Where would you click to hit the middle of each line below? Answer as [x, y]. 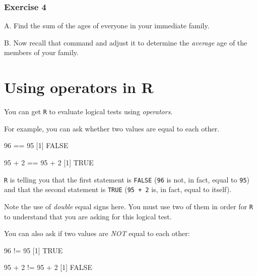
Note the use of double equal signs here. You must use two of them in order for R [128, 206]
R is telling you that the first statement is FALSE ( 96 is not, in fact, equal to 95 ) [127, 179]
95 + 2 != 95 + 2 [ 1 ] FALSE [48, 267]
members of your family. [41, 52]
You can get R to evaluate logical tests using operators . [88, 111]
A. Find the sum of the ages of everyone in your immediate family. [107, 26]
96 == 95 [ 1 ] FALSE [36, 145]
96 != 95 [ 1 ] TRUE [34, 250]
